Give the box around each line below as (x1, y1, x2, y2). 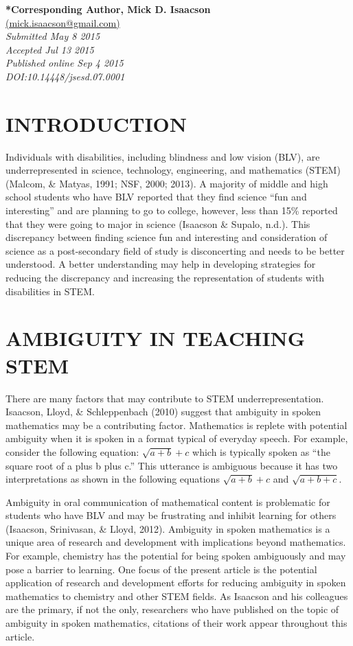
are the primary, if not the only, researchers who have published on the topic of (5, 602, 339, 616)
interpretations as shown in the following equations (5, 472, 220, 486)
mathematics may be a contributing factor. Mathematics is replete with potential (5, 417, 348, 432)
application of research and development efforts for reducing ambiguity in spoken (5, 575, 346, 590)
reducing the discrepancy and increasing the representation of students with (5, 270, 325, 285)
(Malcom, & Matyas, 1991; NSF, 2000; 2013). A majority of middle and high (5, 176, 328, 190)
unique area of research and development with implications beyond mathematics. (5, 535, 346, 549)
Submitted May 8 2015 (5, 29, 100, 43)
